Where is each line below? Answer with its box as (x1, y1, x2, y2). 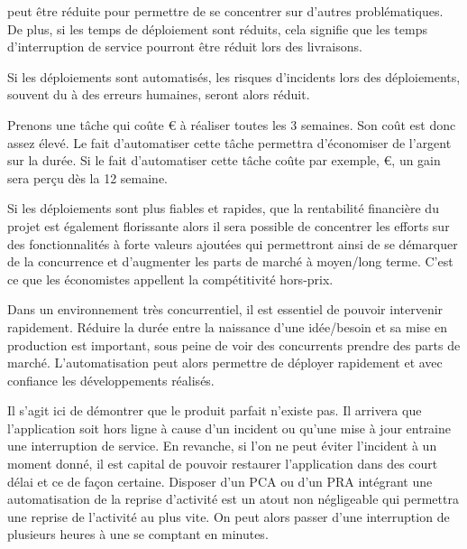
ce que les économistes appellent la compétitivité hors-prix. (7, 269, 334, 288)
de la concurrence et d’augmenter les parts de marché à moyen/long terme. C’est (7, 252, 453, 271)
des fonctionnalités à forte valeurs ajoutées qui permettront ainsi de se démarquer (7, 234, 458, 253)
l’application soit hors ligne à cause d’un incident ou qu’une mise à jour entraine (7, 418, 452, 437)
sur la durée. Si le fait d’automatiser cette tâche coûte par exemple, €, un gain (7, 151, 441, 170)
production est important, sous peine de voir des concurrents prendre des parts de (7, 335, 461, 354)
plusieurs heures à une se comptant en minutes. (7, 525, 269, 544)
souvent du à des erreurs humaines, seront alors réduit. (7, 85, 310, 104)
